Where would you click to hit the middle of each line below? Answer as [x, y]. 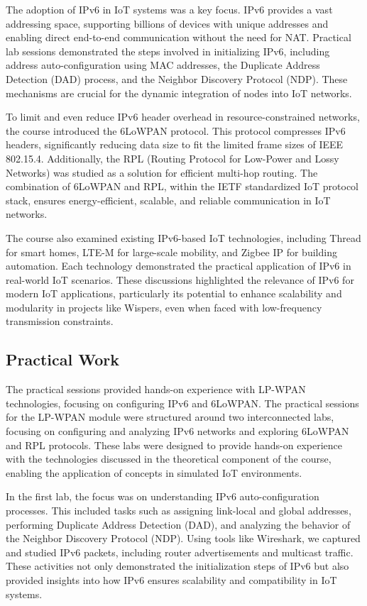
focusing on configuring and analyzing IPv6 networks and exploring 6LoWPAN [177, 431]
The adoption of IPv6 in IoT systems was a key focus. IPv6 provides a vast [169, 9]
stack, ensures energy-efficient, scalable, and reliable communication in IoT [168, 200]
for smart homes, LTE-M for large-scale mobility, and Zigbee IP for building [171, 252]
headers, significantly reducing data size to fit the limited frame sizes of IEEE [175, 144]
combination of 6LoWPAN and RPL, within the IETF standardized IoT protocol [182, 186]
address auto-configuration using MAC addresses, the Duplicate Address [163, 65]
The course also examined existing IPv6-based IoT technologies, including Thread [183, 237]
